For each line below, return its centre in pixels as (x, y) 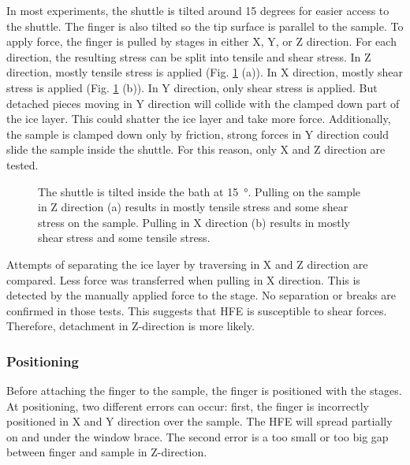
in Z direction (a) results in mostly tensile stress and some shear (193, 207)
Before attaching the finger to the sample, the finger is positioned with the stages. (204, 391)
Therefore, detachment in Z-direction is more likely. (130, 326)
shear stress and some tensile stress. (124, 238)
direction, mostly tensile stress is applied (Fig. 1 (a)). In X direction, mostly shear (205, 72)
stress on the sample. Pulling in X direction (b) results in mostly (194, 222)
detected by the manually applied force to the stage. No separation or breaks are (201, 295)
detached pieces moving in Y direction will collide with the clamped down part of (203, 103)
